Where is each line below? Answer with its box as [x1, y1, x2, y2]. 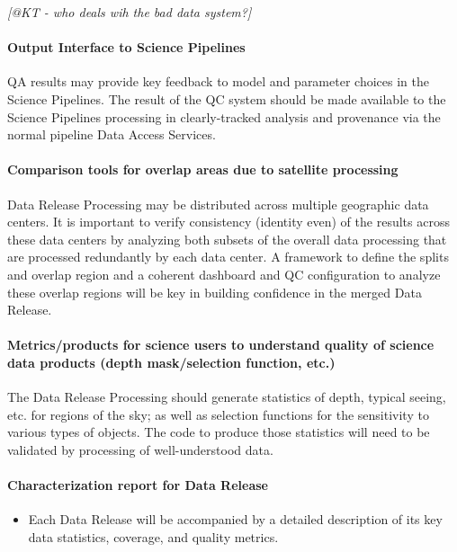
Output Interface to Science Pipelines [7, 38, 246, 57]
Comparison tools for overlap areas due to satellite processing [7, 160, 399, 179]
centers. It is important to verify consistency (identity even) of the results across [7, 212, 450, 231]
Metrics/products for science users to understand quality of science [7, 335, 435, 354]
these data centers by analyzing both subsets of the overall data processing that [7, 229, 447, 248]
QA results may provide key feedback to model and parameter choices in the [7, 72, 429, 91]
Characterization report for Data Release [7, 476, 268, 494]
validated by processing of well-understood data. [7, 440, 273, 459]
